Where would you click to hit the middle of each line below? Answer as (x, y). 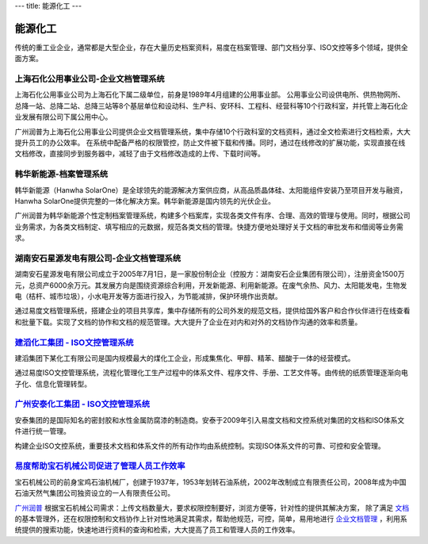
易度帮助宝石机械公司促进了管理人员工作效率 (100, 466)
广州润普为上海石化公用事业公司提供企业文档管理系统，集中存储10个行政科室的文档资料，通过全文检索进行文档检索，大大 (213, 132)
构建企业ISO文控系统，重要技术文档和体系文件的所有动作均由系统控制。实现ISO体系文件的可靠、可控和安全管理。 (200, 446)
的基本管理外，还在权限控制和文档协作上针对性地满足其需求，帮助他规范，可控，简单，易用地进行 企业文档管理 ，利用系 (211, 519)
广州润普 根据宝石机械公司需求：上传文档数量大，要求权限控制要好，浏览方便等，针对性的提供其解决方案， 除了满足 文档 (212, 508)
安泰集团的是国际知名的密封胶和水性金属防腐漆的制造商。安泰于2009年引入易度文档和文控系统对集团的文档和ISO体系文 (210, 419)
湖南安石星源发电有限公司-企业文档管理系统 (98, 258)
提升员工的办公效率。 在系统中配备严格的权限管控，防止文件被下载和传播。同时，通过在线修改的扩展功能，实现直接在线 (210, 142)
